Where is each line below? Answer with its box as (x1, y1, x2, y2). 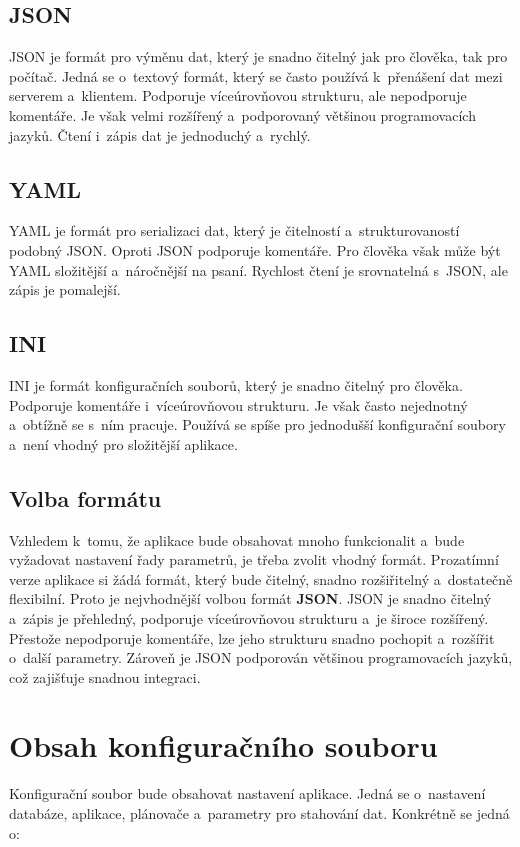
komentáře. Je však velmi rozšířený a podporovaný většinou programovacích (9, 104, 476, 125)
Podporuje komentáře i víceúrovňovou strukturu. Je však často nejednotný (9, 394, 468, 415)
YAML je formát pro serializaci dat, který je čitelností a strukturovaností (9, 220, 460, 241)
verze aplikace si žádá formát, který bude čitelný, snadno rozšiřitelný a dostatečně (9, 568, 513, 589)
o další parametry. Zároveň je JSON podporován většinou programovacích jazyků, (9, 647, 513, 668)
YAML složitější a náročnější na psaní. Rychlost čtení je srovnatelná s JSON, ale (9, 259, 508, 280)
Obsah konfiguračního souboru (9, 725, 438, 766)
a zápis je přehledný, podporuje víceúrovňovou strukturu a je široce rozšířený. (9, 607, 489, 628)
